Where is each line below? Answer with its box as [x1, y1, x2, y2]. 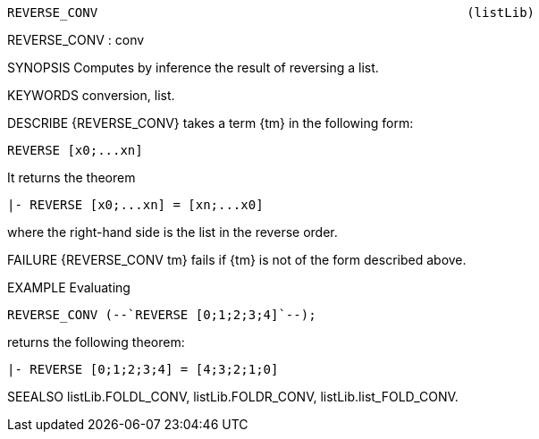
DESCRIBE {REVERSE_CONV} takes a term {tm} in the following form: [7, 115, 414, 131]
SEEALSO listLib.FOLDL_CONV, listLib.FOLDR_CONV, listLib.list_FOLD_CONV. [7, 389, 459, 404]
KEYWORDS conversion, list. [7, 88, 175, 103]
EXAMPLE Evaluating [7, 280, 131, 295]
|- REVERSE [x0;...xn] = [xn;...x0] [7, 198, 264, 212]
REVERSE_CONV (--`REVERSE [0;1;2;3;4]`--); [7, 308, 316, 322]
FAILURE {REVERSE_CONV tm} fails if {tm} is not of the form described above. [7, 252, 467, 267]
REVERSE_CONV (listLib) [7, 5, 535, 20]
